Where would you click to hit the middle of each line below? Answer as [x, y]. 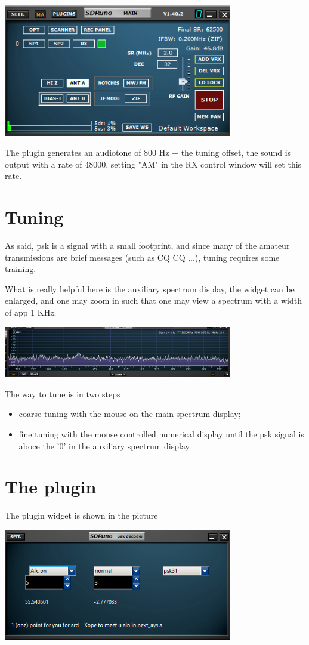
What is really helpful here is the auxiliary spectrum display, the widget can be [150, 288]
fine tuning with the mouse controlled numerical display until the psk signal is [161, 434]
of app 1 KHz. [31, 312]
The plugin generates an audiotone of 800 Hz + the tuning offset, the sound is [148, 152]
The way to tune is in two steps [63, 394]
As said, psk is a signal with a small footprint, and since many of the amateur [147, 246]
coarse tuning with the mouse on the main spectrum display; [130, 414]
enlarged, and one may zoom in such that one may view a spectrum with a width [153, 300]
